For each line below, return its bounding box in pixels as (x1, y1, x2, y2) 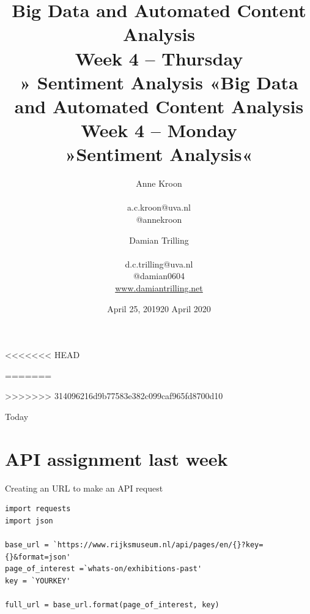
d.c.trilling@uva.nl (125, 257, 193, 270)
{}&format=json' (5, 552, 71, 561)
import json (5, 516, 53, 525)
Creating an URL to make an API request (5, 481, 163, 494)
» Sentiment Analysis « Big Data (20, 69, 298, 94)
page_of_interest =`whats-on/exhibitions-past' (5, 564, 202, 574)
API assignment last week (5, 446, 228, 471)
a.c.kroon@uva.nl (127, 201, 191, 214)
